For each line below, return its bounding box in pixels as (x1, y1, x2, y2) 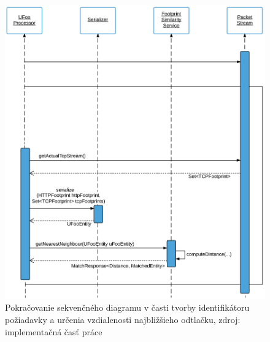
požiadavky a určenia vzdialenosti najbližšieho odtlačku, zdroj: (5, 313, 241, 325)
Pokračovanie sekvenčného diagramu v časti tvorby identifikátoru (5, 301, 250, 314)
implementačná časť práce (5, 325, 102, 338)
